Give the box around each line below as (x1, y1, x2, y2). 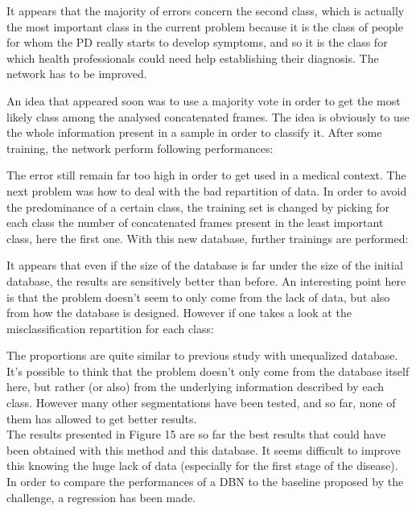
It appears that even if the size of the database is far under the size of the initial (6, 257, 403, 274)
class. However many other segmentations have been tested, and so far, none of (6, 394, 396, 411)
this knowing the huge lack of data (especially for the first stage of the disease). (6, 457, 398, 474)
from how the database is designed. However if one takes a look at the (6, 304, 352, 321)
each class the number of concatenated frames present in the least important (6, 214, 384, 231)
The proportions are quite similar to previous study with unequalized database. (6, 347, 398, 364)
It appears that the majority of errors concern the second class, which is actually (6, 2, 405, 19)
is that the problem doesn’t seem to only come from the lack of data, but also (6, 288, 390, 305)
